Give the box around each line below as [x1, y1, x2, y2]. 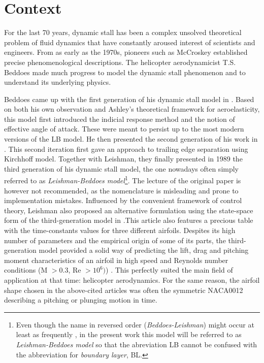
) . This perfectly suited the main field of [106, 265, 233, 275]
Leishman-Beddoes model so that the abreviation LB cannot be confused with [16, 339, 257, 349]
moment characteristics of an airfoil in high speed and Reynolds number [4, 254, 228, 265]
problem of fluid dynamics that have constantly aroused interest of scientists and [4, 37, 255, 47]
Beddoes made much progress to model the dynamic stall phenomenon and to [4, 67, 246, 77]
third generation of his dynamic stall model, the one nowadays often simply [4, 163, 239, 174]
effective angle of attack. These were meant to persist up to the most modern [4, 123, 244, 134]
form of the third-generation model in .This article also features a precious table [4, 215, 253, 225]
